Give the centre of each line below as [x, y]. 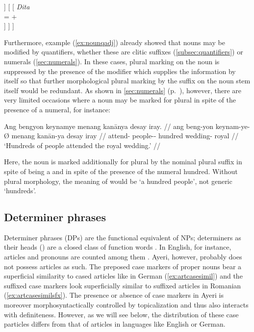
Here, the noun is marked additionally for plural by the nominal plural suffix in [123, 162]
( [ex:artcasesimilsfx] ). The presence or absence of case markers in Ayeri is [114, 295]
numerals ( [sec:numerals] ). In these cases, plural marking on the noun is [112, 61]
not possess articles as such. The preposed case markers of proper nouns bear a [123, 266]
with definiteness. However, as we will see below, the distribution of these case [121, 314]
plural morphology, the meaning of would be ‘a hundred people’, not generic [118, 181]
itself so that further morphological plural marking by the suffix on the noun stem [127, 81]
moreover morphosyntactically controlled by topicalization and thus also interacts [126, 305]
